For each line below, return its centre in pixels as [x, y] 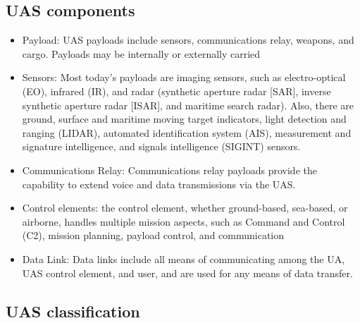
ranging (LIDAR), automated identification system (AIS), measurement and [187, 132]
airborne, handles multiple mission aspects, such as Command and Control [184, 221]
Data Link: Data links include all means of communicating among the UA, [184, 258]
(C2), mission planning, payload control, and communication [153, 235]
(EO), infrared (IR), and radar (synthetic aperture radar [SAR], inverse [176, 91]
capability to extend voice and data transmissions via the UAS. [159, 184]
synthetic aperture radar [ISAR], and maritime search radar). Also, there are [188, 105]
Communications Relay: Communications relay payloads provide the [169, 170]
